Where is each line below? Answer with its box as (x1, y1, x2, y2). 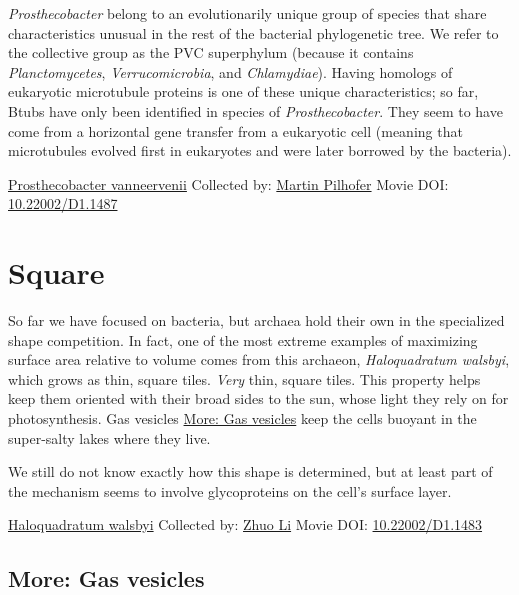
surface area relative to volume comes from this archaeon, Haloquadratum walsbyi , (8, 349, 510, 370)
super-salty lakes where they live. (8, 427, 211, 448)
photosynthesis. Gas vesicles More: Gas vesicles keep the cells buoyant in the (8, 408, 477, 429)
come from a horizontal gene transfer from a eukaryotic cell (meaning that (8, 120, 463, 141)
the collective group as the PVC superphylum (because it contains (8, 42, 414, 63)
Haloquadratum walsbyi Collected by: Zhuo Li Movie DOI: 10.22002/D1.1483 (8, 514, 483, 535)
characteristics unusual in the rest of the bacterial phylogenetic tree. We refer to (8, 22, 499, 43)
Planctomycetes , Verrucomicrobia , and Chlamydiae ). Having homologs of (8, 61, 453, 82)
